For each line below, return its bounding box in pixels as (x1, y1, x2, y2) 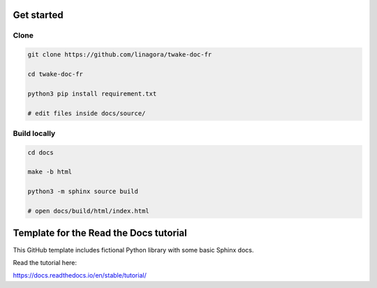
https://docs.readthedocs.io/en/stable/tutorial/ (13, 271, 147, 280)
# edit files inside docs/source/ (27, 109, 146, 117)
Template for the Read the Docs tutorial (13, 227, 188, 239)
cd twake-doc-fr (27, 70, 84, 78)
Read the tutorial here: (13, 258, 77, 266)
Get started (13, 9, 64, 21)
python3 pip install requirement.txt (27, 89, 157, 98)
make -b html (27, 168, 73, 176)
